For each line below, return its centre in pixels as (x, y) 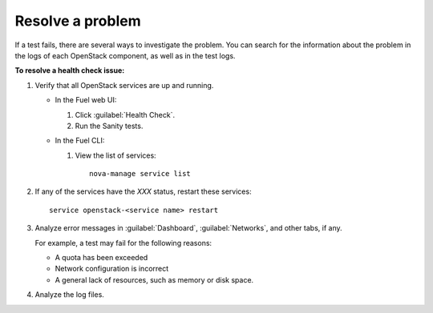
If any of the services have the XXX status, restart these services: (143, 191)
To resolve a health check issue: (70, 70)
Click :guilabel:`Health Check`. (125, 114)
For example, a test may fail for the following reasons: (123, 243)
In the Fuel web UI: (86, 100)
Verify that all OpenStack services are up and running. (124, 85)
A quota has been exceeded (101, 258)
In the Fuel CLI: (80, 141)
